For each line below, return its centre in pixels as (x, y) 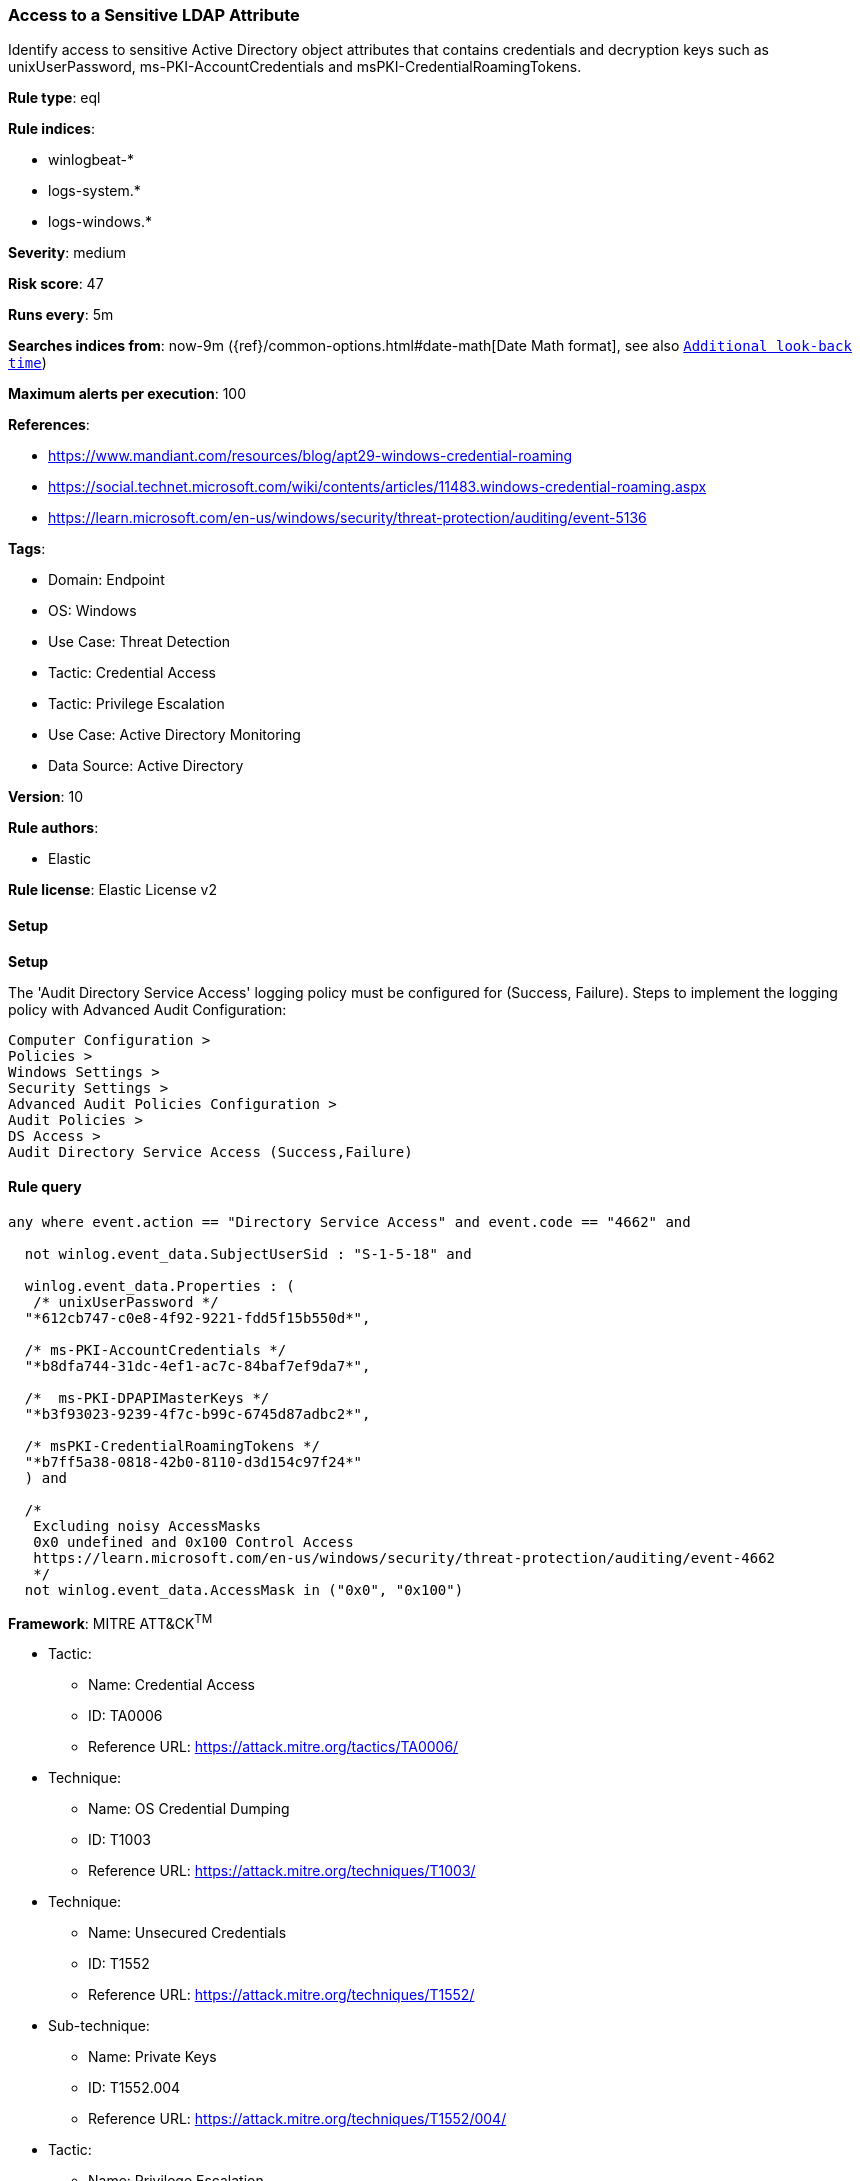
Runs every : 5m (61, 315)
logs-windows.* (100, 222)
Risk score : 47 (56, 284)
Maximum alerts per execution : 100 (127, 394)
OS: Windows (92, 611)
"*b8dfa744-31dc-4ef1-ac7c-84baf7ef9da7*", (197, 1365)
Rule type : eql (54, 98)
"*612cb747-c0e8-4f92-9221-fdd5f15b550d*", (197, 1317)
